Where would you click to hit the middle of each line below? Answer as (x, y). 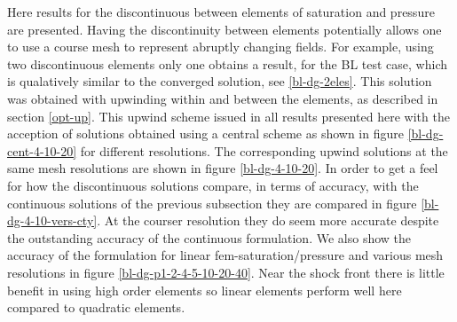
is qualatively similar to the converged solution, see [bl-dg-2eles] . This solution (220, 81)
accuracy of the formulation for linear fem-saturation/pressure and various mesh (225, 255)
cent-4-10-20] (42, 150)
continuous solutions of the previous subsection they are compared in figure (212, 203)
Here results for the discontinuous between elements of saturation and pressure (221, 12)
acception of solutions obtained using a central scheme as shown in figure (205, 134)
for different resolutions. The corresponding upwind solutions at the (264, 150)
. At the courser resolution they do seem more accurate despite (268, 220)
